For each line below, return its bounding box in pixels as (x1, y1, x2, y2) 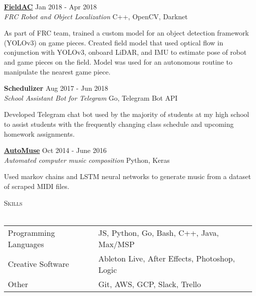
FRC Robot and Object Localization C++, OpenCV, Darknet (4, 11, 188, 21)
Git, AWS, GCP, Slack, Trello (98, 278, 201, 290)
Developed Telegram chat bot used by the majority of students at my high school (4, 109, 249, 119)
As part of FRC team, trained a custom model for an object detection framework (4, 28, 249, 38)
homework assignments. (4, 128, 75, 139)
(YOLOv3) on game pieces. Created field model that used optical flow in (4, 37, 224, 47)
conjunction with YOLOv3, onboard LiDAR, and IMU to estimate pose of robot (4, 47, 247, 57)
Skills (4, 197, 23, 208)
